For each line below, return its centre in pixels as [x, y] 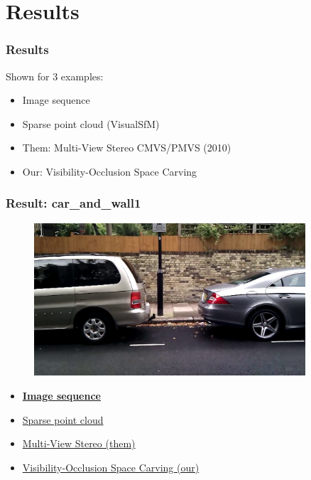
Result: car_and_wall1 [73, 203]
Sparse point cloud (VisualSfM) [91, 123]
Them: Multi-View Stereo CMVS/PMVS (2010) [127, 148]
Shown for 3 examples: [55, 76]
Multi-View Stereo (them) [79, 443]
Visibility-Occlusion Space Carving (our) [111, 467]
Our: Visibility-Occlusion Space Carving [110, 171]
